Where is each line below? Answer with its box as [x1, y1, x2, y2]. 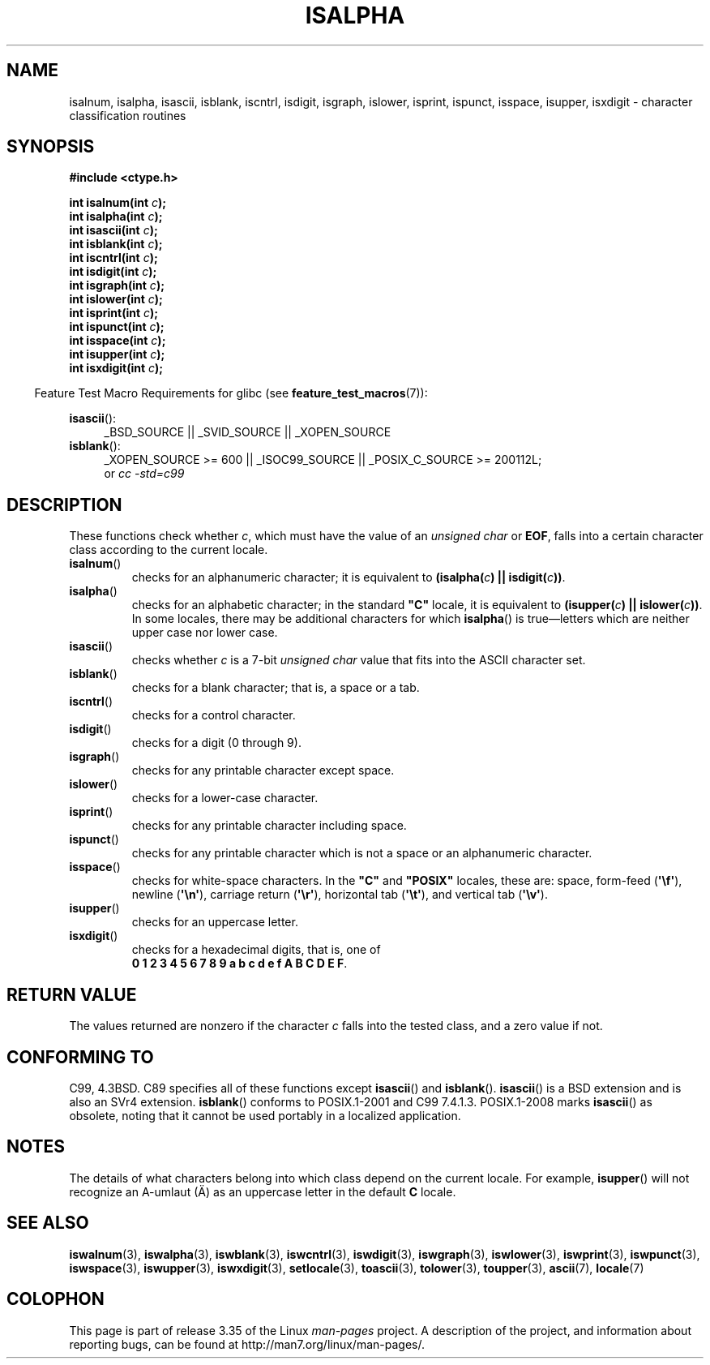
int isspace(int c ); [69, 333, 166, 348]
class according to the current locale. [69, 543, 268, 557]
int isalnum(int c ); [69, 195, 167, 210]
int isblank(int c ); [69, 237, 163, 251]
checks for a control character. [131, 708, 296, 723]
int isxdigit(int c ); [69, 361, 164, 376]
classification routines [69, 108, 186, 122]
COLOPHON [6, 1289, 105, 1310]
